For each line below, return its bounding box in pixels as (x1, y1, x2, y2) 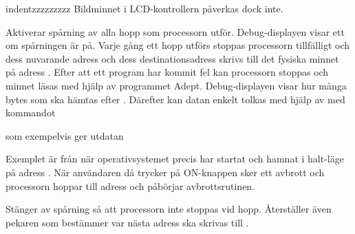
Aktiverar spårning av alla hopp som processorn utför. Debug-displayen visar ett (6, 24, 345, 39)
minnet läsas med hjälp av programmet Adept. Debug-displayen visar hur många (6, 78, 347, 92)
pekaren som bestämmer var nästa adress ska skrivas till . (6, 215, 249, 229)
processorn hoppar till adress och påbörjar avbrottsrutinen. (6, 178, 255, 193)
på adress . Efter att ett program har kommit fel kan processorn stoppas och (6, 65, 329, 79)
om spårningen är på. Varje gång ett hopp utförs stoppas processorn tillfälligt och (6, 38, 350, 52)
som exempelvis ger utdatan (6, 128, 124, 142)
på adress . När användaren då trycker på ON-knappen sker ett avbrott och (6, 164, 325, 179)
